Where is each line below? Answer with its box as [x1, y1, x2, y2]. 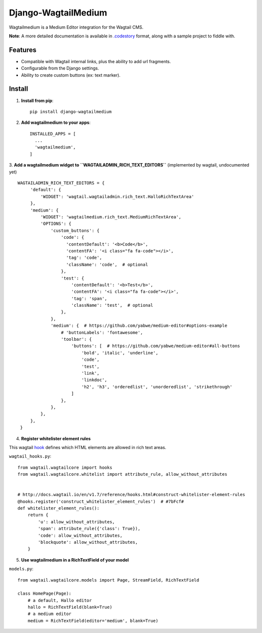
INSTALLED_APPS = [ [30, 131, 76, 136]
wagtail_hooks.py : [9, 453, 51, 459]
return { [27, 512, 49, 518]
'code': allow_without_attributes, [38, 533, 123, 538]
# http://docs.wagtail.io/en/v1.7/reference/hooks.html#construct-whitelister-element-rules [17, 492, 246, 498]
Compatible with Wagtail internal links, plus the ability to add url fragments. [21, 58, 171, 64]
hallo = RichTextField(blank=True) [27, 604, 113, 610]
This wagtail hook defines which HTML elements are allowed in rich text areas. [9, 444, 166, 450]
